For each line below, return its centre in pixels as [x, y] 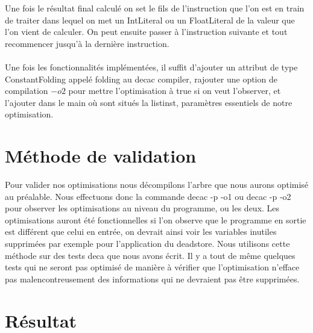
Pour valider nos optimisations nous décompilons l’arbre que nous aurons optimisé [157, 185]
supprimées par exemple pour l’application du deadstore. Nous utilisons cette [147, 244]
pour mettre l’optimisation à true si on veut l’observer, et [175, 91]
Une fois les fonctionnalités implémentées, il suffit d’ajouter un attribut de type [151, 67]
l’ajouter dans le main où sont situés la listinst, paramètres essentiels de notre [149, 102]
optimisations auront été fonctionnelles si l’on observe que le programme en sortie [156, 219]
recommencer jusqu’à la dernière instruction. [87, 43]
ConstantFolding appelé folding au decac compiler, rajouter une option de [141, 79]
